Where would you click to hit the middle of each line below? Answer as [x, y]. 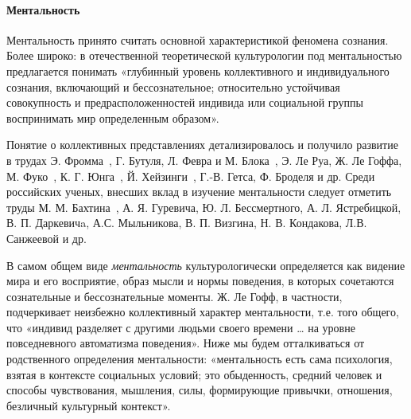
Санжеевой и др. [47, 238]
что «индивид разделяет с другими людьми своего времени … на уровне [181, 327]
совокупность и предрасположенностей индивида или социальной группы [185, 102]
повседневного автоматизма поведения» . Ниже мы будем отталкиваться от [186, 343]
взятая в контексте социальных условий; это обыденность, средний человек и [194, 374]
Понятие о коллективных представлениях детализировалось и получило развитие [202, 145]
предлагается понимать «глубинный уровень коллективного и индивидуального [198, 70]
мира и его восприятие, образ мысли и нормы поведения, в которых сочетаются [200, 281]
